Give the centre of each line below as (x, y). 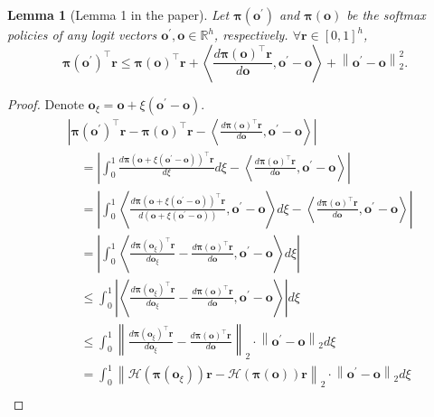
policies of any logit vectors (82, 34)
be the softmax (386, 14)
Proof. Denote (46, 103)
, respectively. (251, 34)
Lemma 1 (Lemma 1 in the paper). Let (118, 14)
